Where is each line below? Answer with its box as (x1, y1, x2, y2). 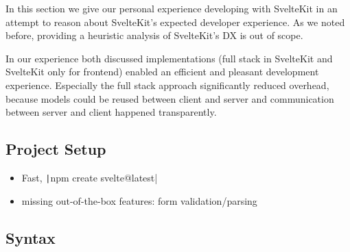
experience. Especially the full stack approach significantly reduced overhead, (5, 77, 329, 92)
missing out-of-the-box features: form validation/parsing (21, 193, 257, 207)
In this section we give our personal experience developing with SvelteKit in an (5, 1, 338, 15)
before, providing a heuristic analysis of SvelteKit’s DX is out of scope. (5, 28, 303, 42)
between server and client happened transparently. (5, 105, 217, 119)
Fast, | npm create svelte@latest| (21, 170, 158, 184)
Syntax (5, 227, 56, 248)
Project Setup (5, 138, 106, 160)
